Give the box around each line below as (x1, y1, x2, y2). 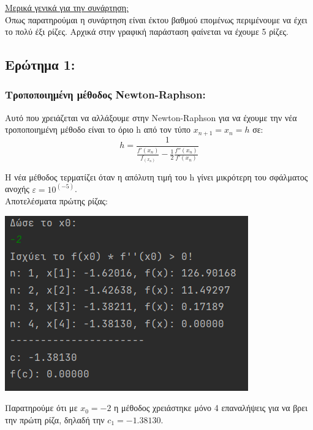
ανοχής (5, 182, 29, 195)
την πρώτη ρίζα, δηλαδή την (5, 413, 105, 426)
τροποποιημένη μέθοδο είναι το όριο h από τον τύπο (5, 123, 191, 136)
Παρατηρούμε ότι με (5, 401, 78, 414)
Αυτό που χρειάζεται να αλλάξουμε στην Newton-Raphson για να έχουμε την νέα (5, 111, 297, 124)
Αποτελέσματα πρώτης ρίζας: (5, 195, 108, 207)
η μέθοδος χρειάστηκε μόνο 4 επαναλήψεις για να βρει (114, 401, 307, 414)
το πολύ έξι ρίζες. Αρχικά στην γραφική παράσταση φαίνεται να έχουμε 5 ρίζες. (5, 25, 288, 38)
